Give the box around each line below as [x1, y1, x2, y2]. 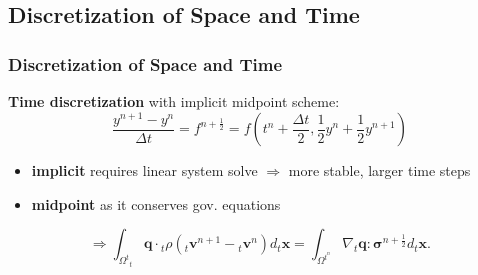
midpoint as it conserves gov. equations [31, 193, 281, 214]
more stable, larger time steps [288, 160, 471, 181]
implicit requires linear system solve [31, 160, 258, 181]
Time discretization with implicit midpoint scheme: [8, 91, 340, 111]
